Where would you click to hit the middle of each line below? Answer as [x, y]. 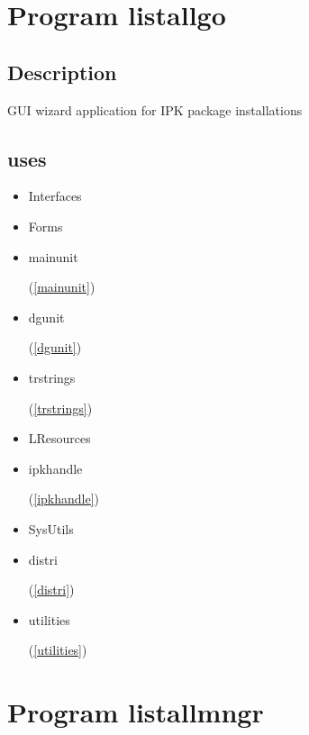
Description [62, 72]
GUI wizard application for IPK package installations [155, 109]
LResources [59, 438]
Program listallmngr [136, 712]
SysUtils [51, 528]
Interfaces [55, 196]
